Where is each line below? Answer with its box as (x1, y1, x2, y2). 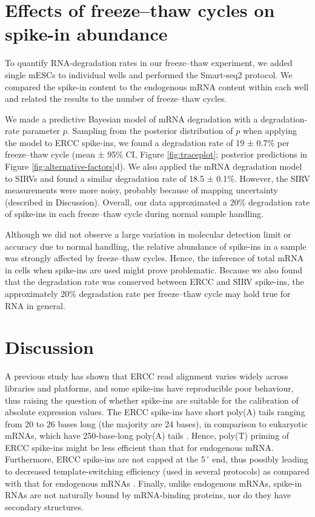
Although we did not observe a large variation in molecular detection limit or (5, 228, 291, 241)
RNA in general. (5, 299, 65, 312)
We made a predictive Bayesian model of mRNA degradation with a (5, 112, 258, 125)
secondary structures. (5, 500, 84, 513)
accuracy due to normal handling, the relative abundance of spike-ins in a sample (5, 239, 307, 252)
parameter (22, 124, 61, 137)
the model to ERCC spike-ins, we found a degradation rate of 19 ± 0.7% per (5, 136, 290, 148)
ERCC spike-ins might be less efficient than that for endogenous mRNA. (5, 441, 274, 453)
